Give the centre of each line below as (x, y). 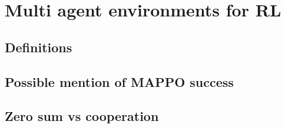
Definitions (39, 47)
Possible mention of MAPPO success (119, 81)
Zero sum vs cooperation (82, 116)
